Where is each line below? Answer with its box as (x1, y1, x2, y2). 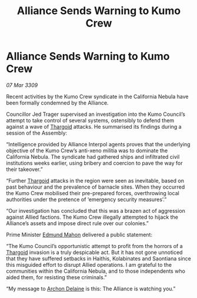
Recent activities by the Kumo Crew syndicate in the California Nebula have (6, 93, 189, 100)
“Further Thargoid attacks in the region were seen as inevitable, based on (6, 177, 184, 184)
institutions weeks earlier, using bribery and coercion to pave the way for (6, 159, 183, 166)
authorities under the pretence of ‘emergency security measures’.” (6, 196, 167, 203)
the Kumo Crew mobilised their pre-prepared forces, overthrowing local (6, 189, 179, 196)
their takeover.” (6, 166, 43, 173)
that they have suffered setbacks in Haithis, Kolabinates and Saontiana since (6, 255, 191, 262)
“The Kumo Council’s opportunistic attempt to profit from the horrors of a (6, 242, 183, 249)
